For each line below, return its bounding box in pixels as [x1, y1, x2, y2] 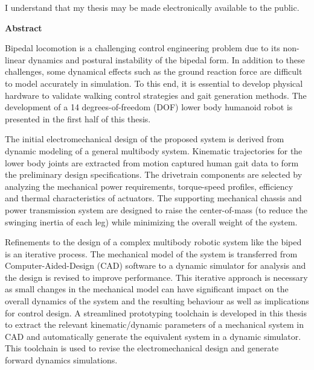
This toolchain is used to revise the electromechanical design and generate [5, 342, 279, 354]
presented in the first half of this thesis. [5, 112, 151, 125]
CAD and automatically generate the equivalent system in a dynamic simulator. [5, 330, 301, 342]
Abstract [5, 21, 42, 34]
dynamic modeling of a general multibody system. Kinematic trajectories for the [5, 144, 303, 157]
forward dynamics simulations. [5, 354, 118, 366]
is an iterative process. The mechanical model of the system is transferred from [5, 247, 298, 260]
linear [5, 53, 26, 66]
